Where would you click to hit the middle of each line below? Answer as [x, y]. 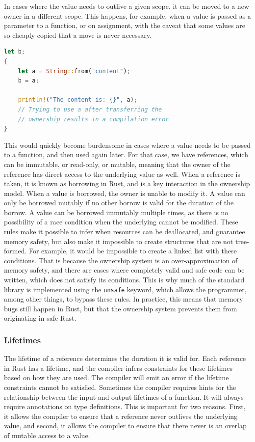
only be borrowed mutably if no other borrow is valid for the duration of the [119, 203]
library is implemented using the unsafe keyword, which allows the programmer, [125, 289]
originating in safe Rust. [40, 318]
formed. [15, 251]
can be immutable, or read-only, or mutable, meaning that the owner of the [117, 164]
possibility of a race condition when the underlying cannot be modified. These [121, 222]
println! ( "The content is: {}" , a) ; [78, 100]
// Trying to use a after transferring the [90, 109]
